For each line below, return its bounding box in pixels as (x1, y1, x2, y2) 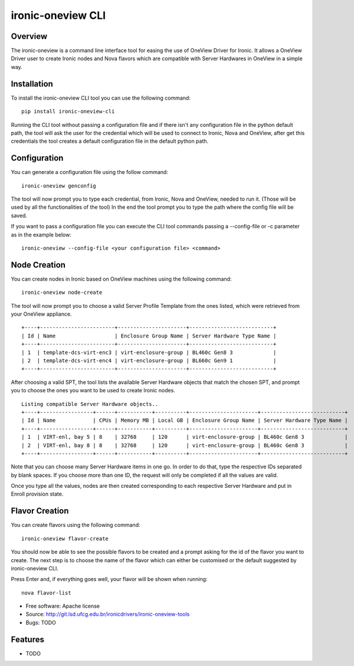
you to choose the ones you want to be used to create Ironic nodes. (11, 387, 175, 394)
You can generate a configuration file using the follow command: (11, 169, 168, 176)
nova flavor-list (21, 589, 71, 596)
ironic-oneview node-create (21, 289, 103, 296)
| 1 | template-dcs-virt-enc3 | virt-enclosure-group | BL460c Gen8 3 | (21, 349, 277, 356)
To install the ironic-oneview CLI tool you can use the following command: (11, 94, 191, 101)
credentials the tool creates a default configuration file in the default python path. (11, 137, 209, 145)
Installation (11, 78, 53, 88)
